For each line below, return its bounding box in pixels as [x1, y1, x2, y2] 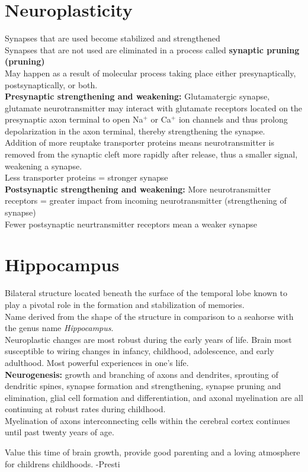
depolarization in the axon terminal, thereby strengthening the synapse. [5, 124, 265, 137]
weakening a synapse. [5, 159, 82, 172]
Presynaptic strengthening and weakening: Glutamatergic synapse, [5, 90, 270, 102]
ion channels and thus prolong [178, 113, 288, 126]
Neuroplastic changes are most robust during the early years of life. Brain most [5, 333, 292, 345]
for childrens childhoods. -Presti [5, 457, 120, 470]
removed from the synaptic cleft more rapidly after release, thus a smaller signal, [5, 148, 298, 160]
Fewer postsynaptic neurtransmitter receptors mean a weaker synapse [5, 217, 257, 230]
